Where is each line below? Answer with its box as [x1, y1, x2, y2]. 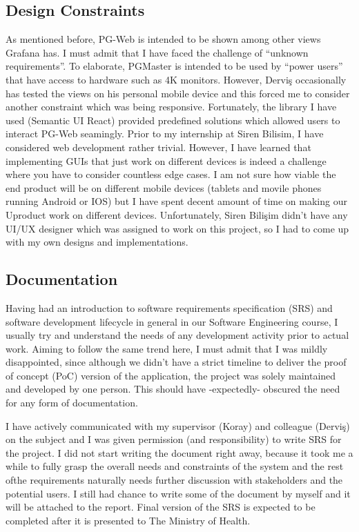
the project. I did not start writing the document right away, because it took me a [6, 445, 353, 460]
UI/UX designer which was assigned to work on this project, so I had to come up [6, 221, 349, 235]
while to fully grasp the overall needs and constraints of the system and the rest [6, 459, 344, 473]
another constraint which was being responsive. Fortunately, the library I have [6, 99, 337, 114]
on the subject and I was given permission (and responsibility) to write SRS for [6, 432, 342, 446]
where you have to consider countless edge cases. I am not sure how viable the [6, 167, 336, 181]
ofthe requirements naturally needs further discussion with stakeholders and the [6, 473, 343, 487]
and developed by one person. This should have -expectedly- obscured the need [6, 382, 340, 396]
